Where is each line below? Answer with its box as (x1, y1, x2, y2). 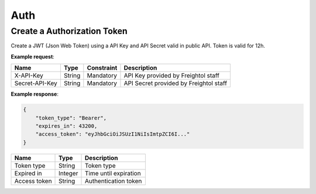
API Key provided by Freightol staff (123, 72, 219, 80)
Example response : (11, 91, 59, 98)
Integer (59, 169, 78, 177)
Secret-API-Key (14, 79, 58, 87)
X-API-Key (14, 72, 43, 80)
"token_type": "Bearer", (35, 114, 107, 121)
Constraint (87, 64, 118, 72)
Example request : (11, 53, 55, 60)
